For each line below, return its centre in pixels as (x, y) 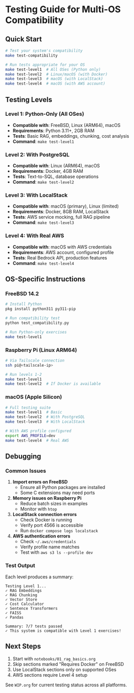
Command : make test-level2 (43, 182)
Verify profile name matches (50, 547)
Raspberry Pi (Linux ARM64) (41, 350)
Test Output (20, 566)
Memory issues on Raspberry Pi (47, 498)
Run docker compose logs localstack (59, 531)
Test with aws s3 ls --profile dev (56, 552)
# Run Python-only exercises (36, 332)
